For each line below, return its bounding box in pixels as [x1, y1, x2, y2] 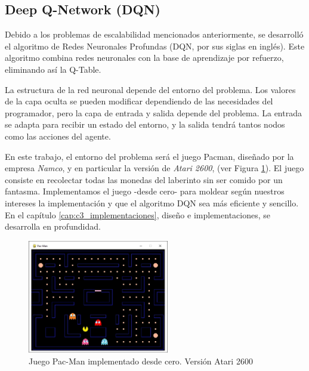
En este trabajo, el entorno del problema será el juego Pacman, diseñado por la [5, 150, 294, 162]
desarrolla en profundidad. [5, 220, 101, 233]
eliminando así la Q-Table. [5, 63, 101, 75]
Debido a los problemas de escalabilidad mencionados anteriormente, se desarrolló [5, 28, 304, 41]
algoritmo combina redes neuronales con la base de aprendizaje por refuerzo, [5, 51, 284, 64]
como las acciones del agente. [5, 129, 111, 142]
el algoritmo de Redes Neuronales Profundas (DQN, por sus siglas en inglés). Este [5, 39, 305, 52]
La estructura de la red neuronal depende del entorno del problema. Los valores [5, 83, 296, 95]
